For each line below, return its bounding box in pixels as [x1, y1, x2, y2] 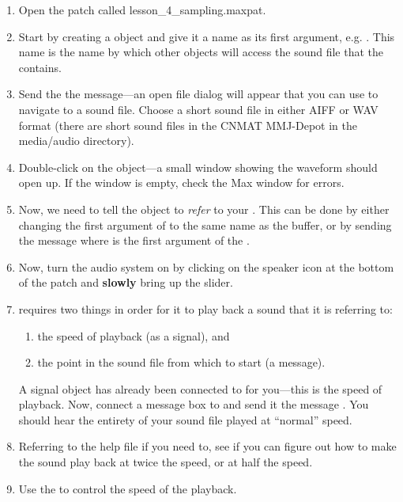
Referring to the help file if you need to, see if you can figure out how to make [18, 438, 397, 454]
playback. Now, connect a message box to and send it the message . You [18, 396, 369, 413]
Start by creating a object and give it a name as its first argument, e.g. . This [18, 28, 395, 44]
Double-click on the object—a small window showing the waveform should [18, 158, 378, 175]
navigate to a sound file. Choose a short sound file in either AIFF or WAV [18, 101, 379, 117]
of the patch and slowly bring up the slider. [18, 274, 233, 291]
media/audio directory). [18, 132, 134, 149]
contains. [18, 59, 62, 75]
